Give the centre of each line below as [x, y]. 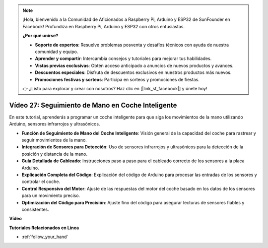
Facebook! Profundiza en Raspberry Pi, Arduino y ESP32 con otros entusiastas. [103, 26]
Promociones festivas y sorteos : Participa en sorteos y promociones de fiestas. [117, 79]
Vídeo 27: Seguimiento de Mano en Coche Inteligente [93, 105]
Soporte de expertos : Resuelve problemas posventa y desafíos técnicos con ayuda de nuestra [132, 45]
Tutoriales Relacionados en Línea [44, 228]
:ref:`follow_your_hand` [45, 237]
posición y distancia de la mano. [55, 154]
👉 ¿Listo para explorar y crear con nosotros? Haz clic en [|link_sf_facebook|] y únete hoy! [115, 88]
